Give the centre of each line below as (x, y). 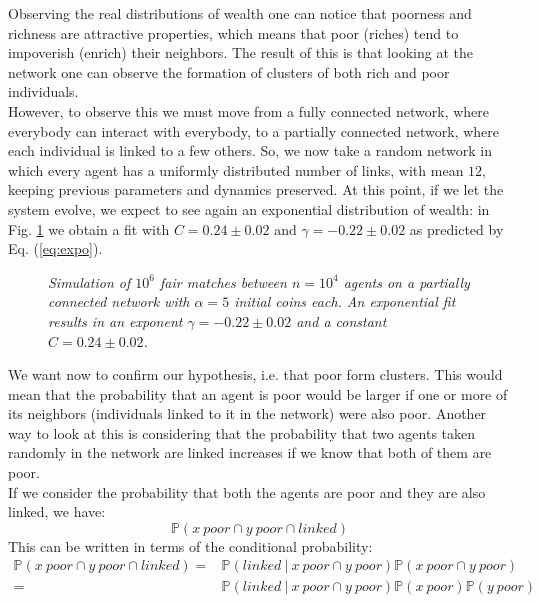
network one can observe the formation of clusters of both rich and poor (229, 71)
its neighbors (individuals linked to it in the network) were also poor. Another (247, 413)
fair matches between (223, 281)
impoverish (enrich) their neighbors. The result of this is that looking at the (240, 52)
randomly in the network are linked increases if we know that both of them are (250, 452)
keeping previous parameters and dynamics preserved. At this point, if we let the (256, 189)
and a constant (341, 320)
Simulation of (89, 281)
